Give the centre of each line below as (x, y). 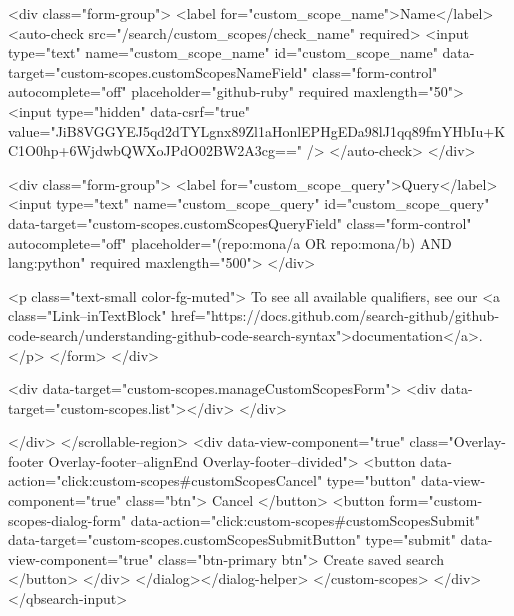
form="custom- (436, 500)
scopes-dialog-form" (67, 519)
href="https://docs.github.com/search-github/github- (335, 315)
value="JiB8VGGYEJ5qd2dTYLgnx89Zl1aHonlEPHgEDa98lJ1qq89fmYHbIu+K (257, 130)
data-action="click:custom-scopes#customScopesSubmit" (305, 519)
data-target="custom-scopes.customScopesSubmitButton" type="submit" (232, 539)
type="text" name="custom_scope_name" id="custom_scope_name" (223, 52)
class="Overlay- (457, 441)
